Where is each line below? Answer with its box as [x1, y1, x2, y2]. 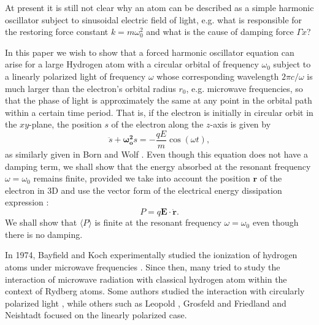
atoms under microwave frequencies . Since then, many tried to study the [5, 260, 280, 273]
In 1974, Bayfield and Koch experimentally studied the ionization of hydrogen [5, 248, 298, 261]
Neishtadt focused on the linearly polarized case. [5, 308, 187, 321]
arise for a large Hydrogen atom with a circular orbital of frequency [5, 58, 259, 71]
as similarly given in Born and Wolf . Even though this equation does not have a [5, 148, 308, 160]
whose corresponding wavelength [156, 69, 279, 82]
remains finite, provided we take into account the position [33, 172, 250, 185]
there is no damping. [5, 227, 83, 240]
